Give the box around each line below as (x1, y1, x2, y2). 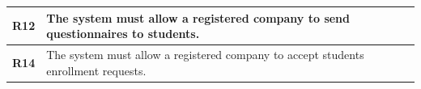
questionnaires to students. (46, 25, 200, 42)
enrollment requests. (46, 61, 147, 78)
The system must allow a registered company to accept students (46, 45, 364, 62)
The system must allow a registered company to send (46, 9, 351, 26)
